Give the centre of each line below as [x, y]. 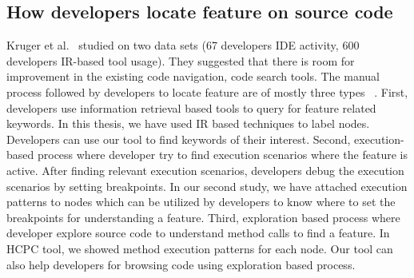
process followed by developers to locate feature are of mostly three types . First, [207, 91]
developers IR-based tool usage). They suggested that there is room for [181, 60]
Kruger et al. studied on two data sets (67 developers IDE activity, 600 [183, 45]
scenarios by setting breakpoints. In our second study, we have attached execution [207, 186]
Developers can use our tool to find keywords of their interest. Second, [179, 139]
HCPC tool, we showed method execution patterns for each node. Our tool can [200, 248]
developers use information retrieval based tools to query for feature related [191, 107]
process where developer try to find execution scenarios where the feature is [222, 155]
